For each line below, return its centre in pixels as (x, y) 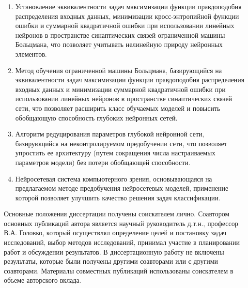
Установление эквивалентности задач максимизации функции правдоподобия (128, 6)
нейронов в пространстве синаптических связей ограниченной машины (120, 35)
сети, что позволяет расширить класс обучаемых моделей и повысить (118, 108)
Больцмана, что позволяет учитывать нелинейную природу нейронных (119, 44)
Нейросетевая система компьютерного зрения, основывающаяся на (114, 178)
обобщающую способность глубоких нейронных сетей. (96, 117)
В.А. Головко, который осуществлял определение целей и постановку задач (115, 233)
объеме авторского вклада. (43, 280)
